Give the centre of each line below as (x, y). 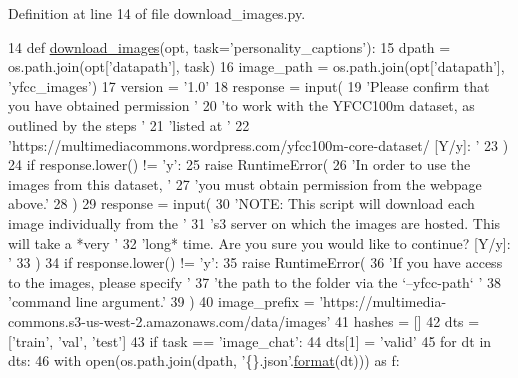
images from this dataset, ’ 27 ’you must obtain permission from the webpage (245, 183)
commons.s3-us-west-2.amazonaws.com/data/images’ (169, 320)
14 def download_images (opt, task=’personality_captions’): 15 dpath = (229, 46)
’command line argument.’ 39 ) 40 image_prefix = (161, 301)
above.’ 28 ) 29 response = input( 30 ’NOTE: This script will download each (241, 203)
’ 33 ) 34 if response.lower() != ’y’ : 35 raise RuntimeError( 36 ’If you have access (255, 262)
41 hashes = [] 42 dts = (407, 320)
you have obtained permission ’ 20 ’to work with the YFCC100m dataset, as (241, 105)
